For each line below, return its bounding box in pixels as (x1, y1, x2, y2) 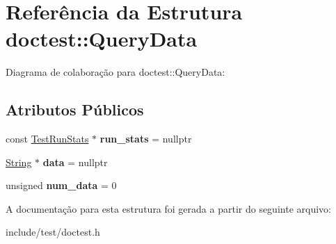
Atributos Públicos (6, 99, 144, 120)
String (6, 154, 32, 169)
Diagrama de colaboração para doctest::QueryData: (6, 65, 225, 79)
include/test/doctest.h (6, 225, 100, 239)
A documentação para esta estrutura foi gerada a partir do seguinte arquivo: (6, 201, 331, 215)
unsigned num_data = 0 (6, 178, 117, 193)
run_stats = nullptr (99, 131, 192, 146)
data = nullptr (42, 154, 108, 169)
